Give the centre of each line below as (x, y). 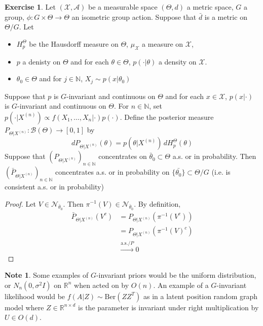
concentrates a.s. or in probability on (112, 172)
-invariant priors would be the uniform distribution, (176, 275)
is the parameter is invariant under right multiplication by (168, 307)
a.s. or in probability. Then (214, 156)
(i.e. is (221, 172)
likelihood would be (35, 296)
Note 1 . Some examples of (47, 275)
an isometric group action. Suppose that (134, 17)
